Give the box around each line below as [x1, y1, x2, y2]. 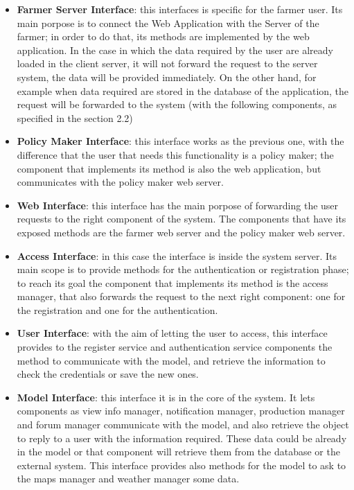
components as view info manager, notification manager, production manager [17, 403, 345, 418]
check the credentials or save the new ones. [17, 367, 199, 381]
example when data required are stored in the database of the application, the [17, 83, 349, 98]
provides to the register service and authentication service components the [17, 340, 333, 354]
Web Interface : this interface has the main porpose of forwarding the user [17, 198, 339, 212]
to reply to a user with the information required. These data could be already [17, 430, 347, 445]
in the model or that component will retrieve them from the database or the [17, 444, 340, 459]
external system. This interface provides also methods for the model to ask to [17, 457, 346, 472]
